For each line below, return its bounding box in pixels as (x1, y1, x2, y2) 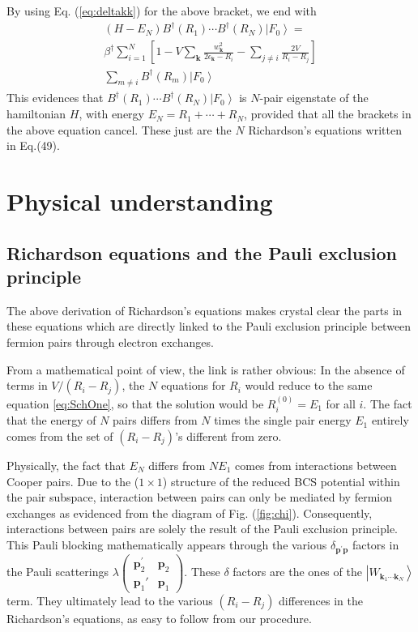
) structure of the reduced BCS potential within (162, 472, 400, 489)
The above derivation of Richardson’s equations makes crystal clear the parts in (6, 301, 403, 318)
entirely (371, 412, 409, 429)
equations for (160, 377, 226, 394)
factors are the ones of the (232, 563, 362, 580)
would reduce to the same (245, 377, 373, 394)
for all (326, 395, 356, 412)
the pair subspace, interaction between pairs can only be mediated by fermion (6, 489, 392, 506)
